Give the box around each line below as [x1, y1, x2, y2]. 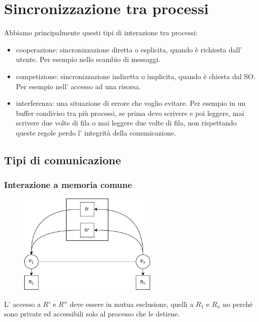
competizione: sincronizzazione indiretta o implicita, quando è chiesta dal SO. [16, 71, 255, 81]
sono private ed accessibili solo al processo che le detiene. [4, 308, 180, 319]
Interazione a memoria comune [4, 178, 132, 191]
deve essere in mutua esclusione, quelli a [70, 298, 193, 309]
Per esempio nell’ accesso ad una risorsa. [16, 81, 141, 91]
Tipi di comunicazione [4, 152, 121, 167]
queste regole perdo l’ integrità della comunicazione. [16, 127, 176, 138]
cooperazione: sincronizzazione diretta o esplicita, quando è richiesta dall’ [16, 44, 242, 54]
